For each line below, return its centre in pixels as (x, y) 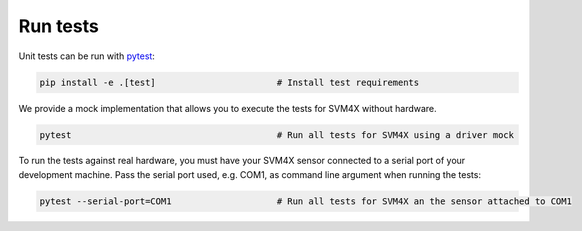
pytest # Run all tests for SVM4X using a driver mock (277, 134)
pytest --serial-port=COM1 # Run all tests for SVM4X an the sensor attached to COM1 (305, 201)
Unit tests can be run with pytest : (86, 56)
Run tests (58, 26)
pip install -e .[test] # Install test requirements (229, 82)
